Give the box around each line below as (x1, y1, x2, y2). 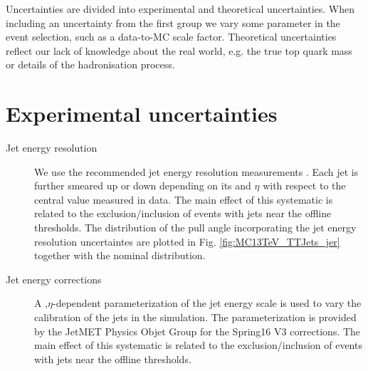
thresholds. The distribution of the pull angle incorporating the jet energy (34, 220, 357, 235)
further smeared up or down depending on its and (34, 178, 251, 193)
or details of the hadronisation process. (6, 57, 175, 72)
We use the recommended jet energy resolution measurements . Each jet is (34, 164, 359, 179)
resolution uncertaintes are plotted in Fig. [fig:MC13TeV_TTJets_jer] (34, 234, 340, 249)
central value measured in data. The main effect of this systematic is (34, 192, 333, 207)
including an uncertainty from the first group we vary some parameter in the (6, 15, 340, 30)
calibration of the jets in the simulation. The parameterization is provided (34, 310, 357, 325)
